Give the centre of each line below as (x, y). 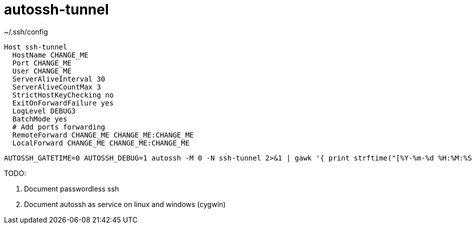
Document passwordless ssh (71, 188)
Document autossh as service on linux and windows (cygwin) (125, 204)
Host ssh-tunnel (36, 47)
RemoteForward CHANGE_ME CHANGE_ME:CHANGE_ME (103, 135)
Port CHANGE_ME (42, 63)
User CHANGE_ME (42, 71)
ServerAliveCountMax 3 (56, 87)
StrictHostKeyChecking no (63, 95)
